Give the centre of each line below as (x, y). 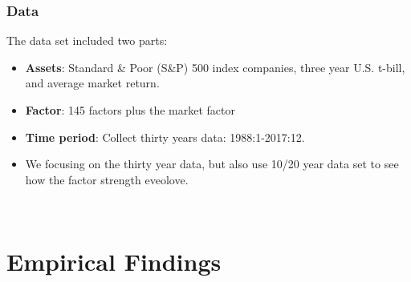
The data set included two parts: (87, 40)
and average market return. (92, 83)
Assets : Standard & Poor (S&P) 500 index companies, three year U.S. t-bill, (215, 67)
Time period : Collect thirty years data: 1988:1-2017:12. (165, 137)
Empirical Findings (114, 262)
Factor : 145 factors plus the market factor (130, 110)
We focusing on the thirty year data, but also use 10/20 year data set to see (212, 164)
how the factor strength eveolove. (107, 179)
